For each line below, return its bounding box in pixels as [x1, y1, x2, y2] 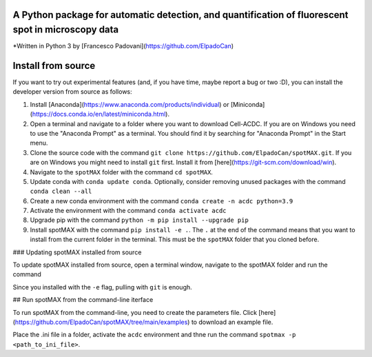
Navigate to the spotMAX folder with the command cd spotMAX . [30, 167, 214, 176]
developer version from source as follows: [12, 88, 132, 96]
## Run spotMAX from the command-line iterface [12, 296, 154, 304]
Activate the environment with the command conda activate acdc [30, 207, 227, 215]
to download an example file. [191, 318, 273, 326]
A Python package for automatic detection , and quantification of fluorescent [12, 9, 349, 21]
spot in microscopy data [12, 24, 119, 36]
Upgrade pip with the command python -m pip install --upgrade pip [30, 216, 249, 224]
